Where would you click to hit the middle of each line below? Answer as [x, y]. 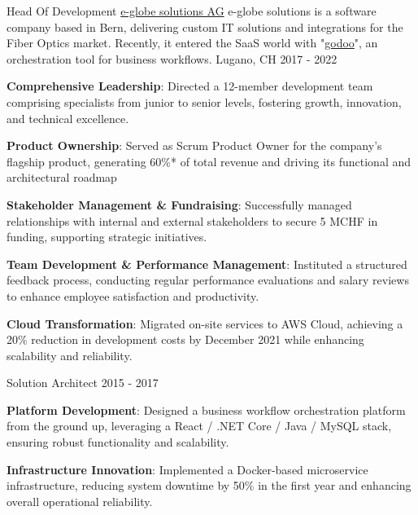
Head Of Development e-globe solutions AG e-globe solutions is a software [192, 11]
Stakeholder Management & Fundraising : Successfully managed [179, 204]
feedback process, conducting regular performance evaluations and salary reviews [208, 280]
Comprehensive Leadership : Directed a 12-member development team [190, 86]
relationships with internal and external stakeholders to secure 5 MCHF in [192, 220]
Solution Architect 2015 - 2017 [83, 383]
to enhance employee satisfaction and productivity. [133, 295]
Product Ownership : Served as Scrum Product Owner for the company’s [194, 145]
